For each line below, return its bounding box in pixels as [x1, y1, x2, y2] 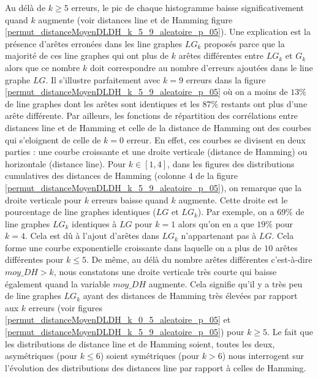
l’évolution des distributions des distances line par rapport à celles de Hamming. [5, 361, 306, 374]
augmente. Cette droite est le [178, 193, 288, 206]
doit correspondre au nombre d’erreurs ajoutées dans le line [89, 61, 313, 74]
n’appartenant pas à [181, 229, 257, 242]
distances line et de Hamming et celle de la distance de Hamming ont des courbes [5, 121, 311, 134]
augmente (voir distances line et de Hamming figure [38, 13, 233, 26]
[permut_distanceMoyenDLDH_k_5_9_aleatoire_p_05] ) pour [5, 325, 244, 338]
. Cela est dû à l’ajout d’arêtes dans [25, 229, 159, 242]
